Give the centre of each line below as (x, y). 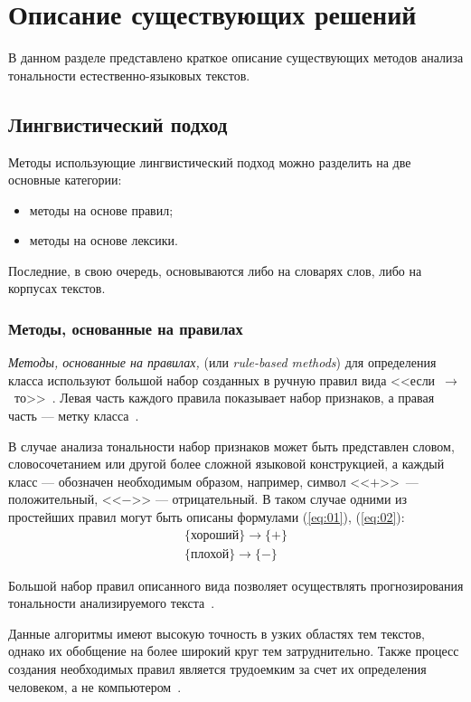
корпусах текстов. (57, 288)
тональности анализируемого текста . (112, 603)
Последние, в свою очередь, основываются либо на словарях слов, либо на (215, 270)
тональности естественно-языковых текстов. (129, 75)
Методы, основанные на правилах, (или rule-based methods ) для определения (222, 362)
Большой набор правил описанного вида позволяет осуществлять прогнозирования (236, 585)
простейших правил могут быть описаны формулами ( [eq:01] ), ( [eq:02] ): (207, 517)
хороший (215, 535)
